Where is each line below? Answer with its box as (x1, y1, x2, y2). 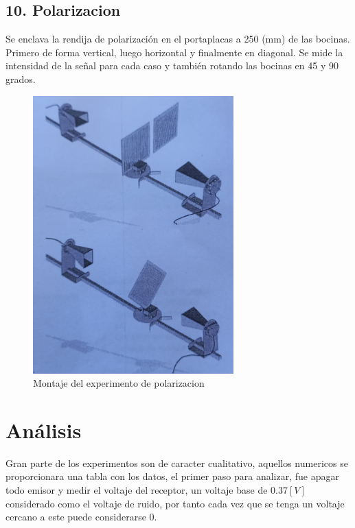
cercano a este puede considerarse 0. (5, 509, 157, 524)
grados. (5, 71, 36, 86)
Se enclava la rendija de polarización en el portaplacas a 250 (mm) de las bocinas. (5, 32, 350, 46)
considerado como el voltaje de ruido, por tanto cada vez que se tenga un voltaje (5, 496, 345, 510)
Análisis (5, 416, 82, 444)
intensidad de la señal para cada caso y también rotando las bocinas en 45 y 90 (5, 58, 339, 73)
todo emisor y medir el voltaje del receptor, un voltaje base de (5, 483, 268, 497)
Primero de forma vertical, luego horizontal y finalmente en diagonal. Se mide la (5, 45, 343, 59)
